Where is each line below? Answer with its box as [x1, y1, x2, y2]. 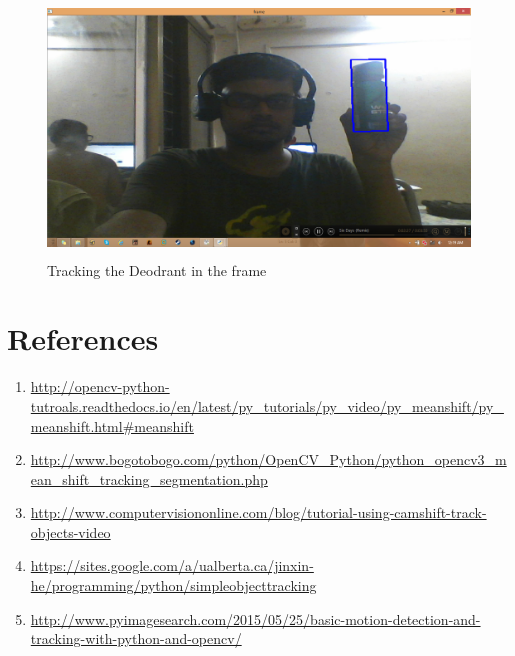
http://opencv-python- [30, 376, 170, 397]
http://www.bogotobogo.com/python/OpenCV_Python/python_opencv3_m [30, 449, 507, 470]
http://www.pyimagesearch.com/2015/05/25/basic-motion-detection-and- [30, 608, 481, 629]
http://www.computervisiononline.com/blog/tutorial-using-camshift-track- [30, 502, 487, 523]
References [7, 318, 159, 359]
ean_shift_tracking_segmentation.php [30, 468, 268, 489]
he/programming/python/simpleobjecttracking [30, 575, 317, 596]
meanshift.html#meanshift [30, 415, 194, 436]
